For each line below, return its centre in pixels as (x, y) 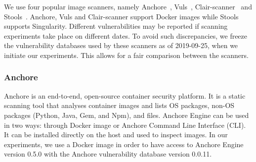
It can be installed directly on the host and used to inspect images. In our (116, 135)
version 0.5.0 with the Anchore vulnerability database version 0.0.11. (108, 154)
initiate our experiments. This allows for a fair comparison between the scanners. (126, 55)
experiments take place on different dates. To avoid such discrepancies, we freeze (126, 35)
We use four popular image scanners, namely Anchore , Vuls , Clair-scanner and (128, 6)
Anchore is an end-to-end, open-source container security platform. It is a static (125, 95)
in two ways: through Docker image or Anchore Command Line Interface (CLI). (125, 125)
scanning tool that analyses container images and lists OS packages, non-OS (119, 105)
